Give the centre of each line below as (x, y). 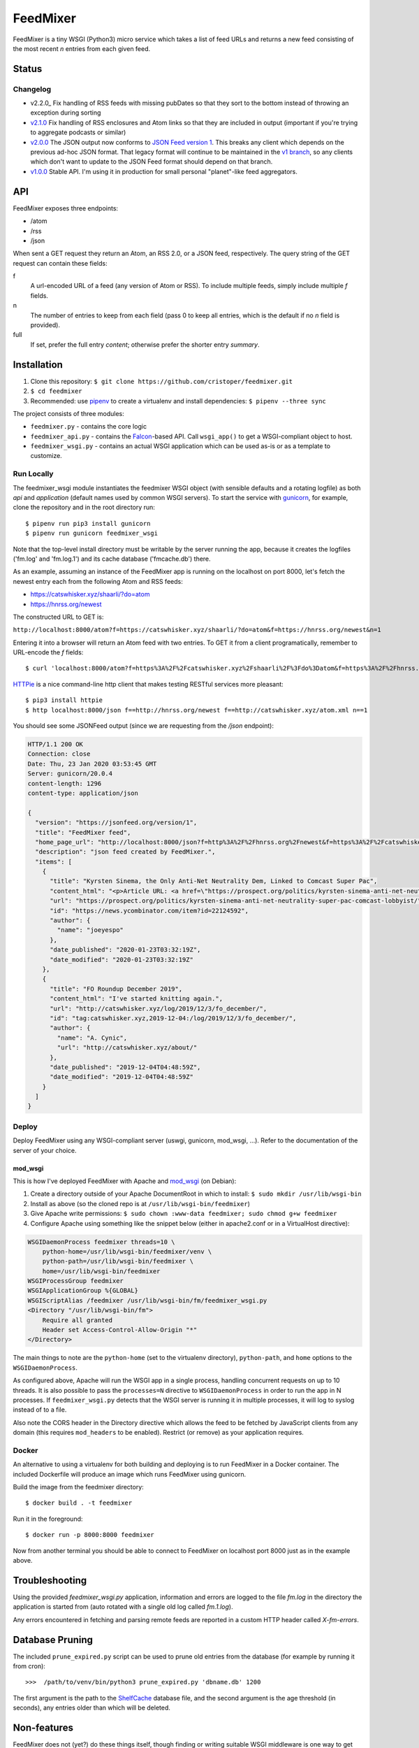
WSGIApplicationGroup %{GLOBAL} (83, 1291)
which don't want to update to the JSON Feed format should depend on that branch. (152, 162)
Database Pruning (53, 1640)
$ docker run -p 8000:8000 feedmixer (90, 1535)
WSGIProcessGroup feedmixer (75, 1281)
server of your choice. (45, 1150)
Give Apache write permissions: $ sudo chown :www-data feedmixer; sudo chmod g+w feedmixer (184, 1214)
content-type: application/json (83, 793)
